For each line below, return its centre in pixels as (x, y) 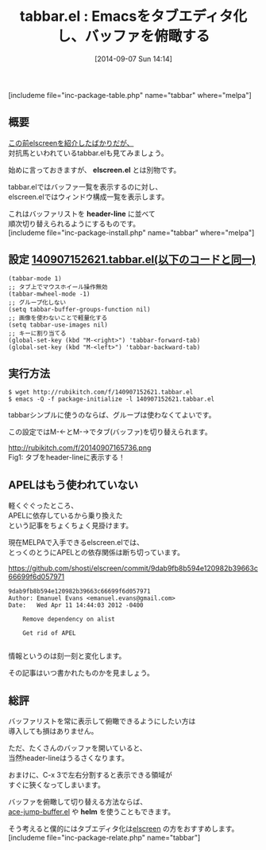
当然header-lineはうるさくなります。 (69, 758)
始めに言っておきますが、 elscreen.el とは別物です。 (94, 170)
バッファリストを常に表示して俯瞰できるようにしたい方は (102, 721)
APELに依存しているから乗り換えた (66, 515)
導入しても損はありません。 (53, 731)
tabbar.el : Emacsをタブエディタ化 (133, 16)
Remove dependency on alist (69, 619)
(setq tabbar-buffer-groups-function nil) (79, 309)
